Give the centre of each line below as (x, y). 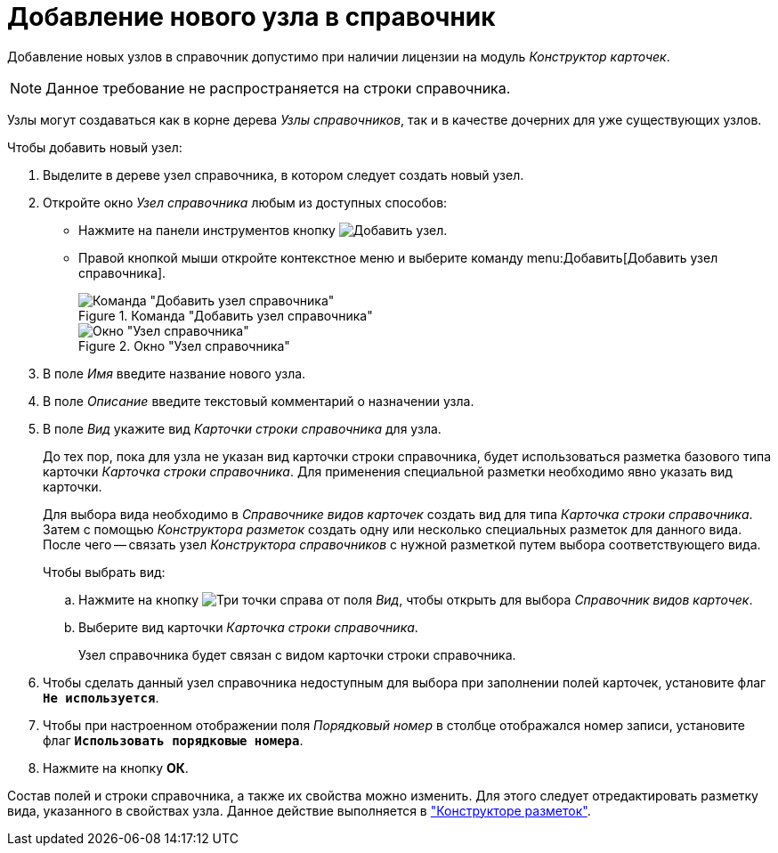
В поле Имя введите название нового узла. (174, 373)
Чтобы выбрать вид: (104, 572)
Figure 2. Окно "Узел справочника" (184, 345)
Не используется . (101, 697)
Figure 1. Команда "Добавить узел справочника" (226, 315)
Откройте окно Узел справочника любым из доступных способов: (245, 202)
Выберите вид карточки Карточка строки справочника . (248, 627)
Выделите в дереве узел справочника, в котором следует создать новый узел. (284, 175)
